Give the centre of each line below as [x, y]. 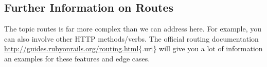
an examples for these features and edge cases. [77, 58]
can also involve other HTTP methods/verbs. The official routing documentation [131, 38]
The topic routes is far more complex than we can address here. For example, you [133, 29]
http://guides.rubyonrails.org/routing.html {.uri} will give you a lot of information [133, 48]
